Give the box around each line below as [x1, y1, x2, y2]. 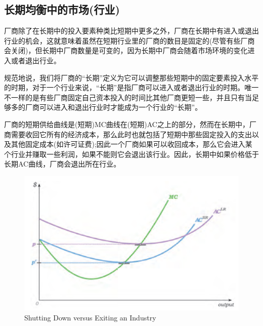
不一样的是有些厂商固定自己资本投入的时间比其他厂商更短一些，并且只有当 [4, 92, 252, 102]
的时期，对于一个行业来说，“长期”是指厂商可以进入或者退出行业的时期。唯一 [4, 82, 259, 93]
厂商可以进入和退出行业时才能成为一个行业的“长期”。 [25, 102, 202, 112]
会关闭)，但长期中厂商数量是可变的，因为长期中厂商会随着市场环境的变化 [4, 45, 248, 56]
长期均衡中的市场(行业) [4, 2, 120, 17]
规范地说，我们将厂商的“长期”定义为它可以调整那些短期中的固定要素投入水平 [4, 72, 259, 83]
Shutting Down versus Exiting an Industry [24, 312, 156, 322]
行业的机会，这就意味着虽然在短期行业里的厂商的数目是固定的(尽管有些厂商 [4, 35, 255, 46]
